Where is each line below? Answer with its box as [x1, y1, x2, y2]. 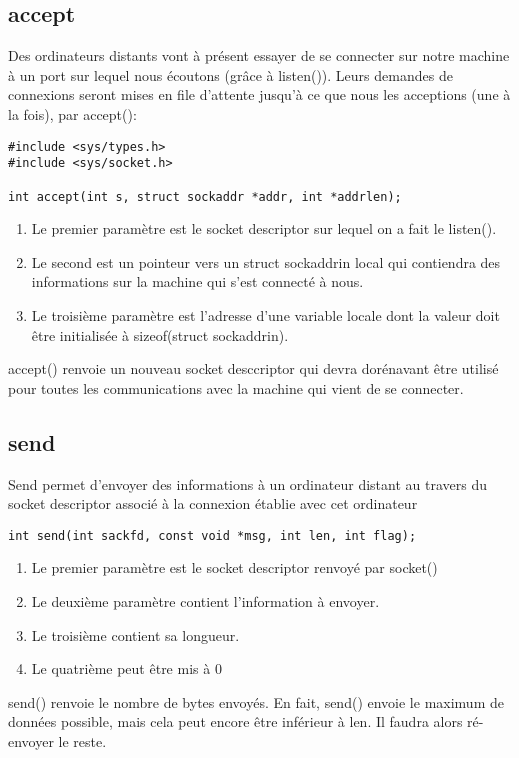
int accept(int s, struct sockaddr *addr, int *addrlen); [8, 189, 402, 204]
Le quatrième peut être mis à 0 [31, 658, 222, 679]
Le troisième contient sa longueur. [31, 624, 240, 645]
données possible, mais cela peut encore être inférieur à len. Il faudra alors [8, 711, 463, 732]
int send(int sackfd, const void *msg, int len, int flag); [8, 528, 417, 543]
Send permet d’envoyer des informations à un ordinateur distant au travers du [8, 473, 487, 494]
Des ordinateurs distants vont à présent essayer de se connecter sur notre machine [8, 45, 510, 66]
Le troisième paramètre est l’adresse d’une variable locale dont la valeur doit [31, 304, 500, 325]
